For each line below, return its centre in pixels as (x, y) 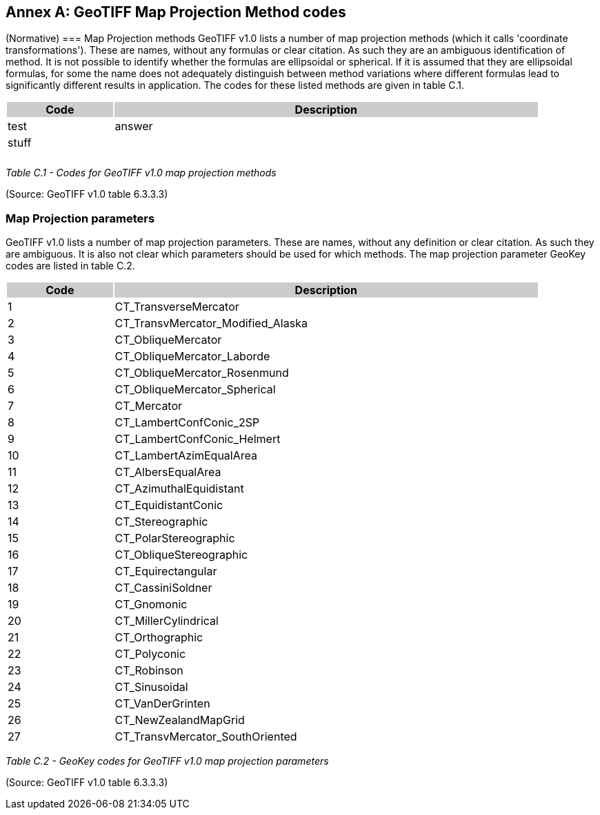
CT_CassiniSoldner (163, 588)
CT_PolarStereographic (175, 538)
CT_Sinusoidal (151, 687)
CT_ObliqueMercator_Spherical (195, 390)
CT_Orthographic (159, 638)
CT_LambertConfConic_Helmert (198, 439)
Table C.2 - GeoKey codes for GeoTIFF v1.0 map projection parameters (167, 761)
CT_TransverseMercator (177, 307)
